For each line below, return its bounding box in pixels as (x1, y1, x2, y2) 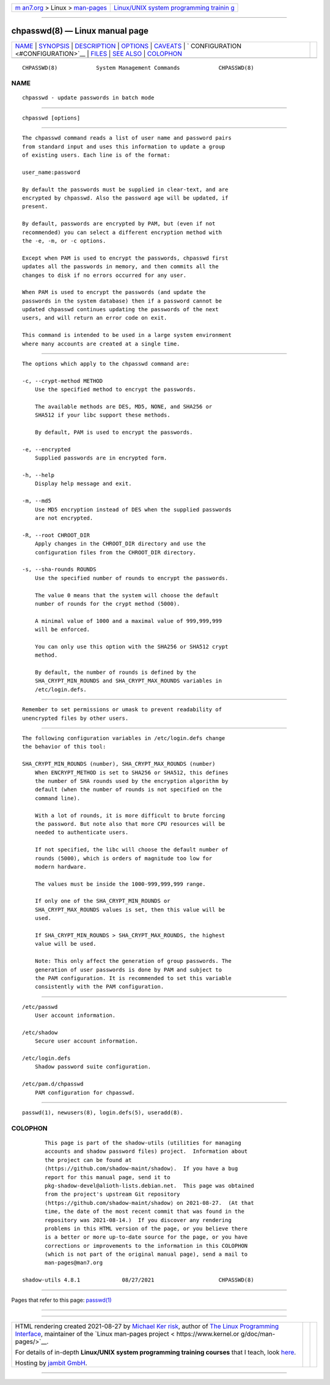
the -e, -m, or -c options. (22, 237, 106, 244)
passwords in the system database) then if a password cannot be (22, 297, 222, 304)
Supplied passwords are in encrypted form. (34, 455, 167, 462)
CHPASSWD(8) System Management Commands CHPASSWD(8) (22, 64, 254, 71)
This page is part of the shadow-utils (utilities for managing (45, 1139, 241, 1146)
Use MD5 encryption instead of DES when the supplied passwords (34, 506, 232, 513)
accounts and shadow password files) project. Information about (45, 1148, 248, 1155)
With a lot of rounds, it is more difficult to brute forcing (34, 812, 226, 819)
